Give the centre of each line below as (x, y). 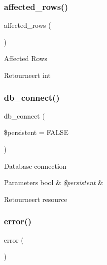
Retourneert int (27, 75)
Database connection (35, 166)
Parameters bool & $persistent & (54, 182)
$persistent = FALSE (36, 132)
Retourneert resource (36, 199)
